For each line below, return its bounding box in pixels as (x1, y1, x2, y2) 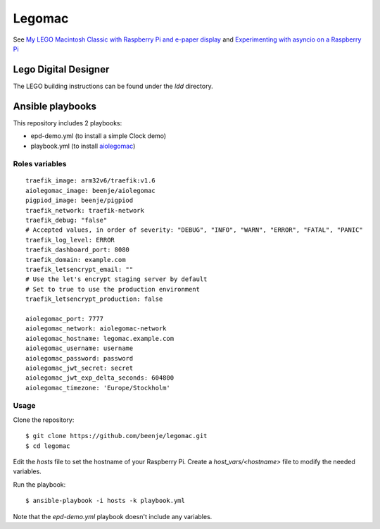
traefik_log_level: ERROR (25, 236, 115, 244)
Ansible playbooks (13, 100, 97, 112)
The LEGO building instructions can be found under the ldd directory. (13, 82, 214, 90)
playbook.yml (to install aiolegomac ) (30, 142, 136, 150)
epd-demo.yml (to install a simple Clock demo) (30, 132, 167, 140)
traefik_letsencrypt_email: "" (25, 266, 134, 273)
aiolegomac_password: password (25, 354, 134, 362)
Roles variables (13, 159, 67, 169)
